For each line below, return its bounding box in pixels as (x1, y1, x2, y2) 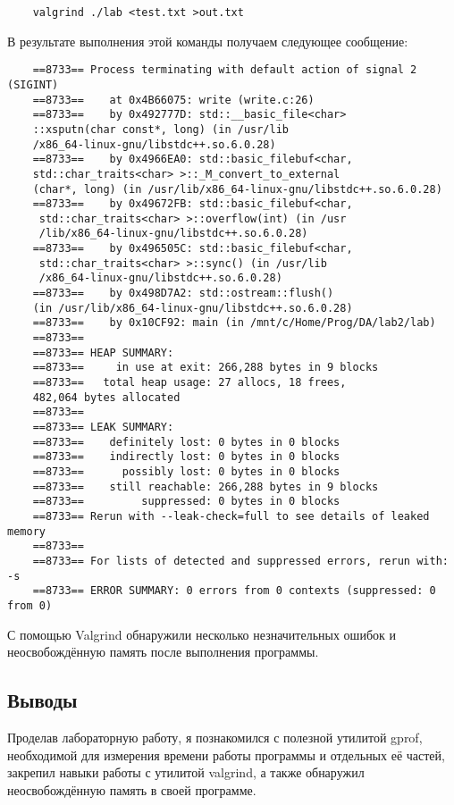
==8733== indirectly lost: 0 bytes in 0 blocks (32, 450, 340, 464)
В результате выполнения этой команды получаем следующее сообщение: (7, 31, 408, 50)
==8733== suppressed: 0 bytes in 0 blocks (32, 495, 340, 508)
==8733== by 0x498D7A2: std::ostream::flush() (32, 287, 334, 300)
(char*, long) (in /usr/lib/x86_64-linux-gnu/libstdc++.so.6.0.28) (32, 182, 442, 196)
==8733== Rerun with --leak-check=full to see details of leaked (32, 509, 430, 523)
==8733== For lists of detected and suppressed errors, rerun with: (32, 554, 449, 567)
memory (7, 524, 46, 538)
